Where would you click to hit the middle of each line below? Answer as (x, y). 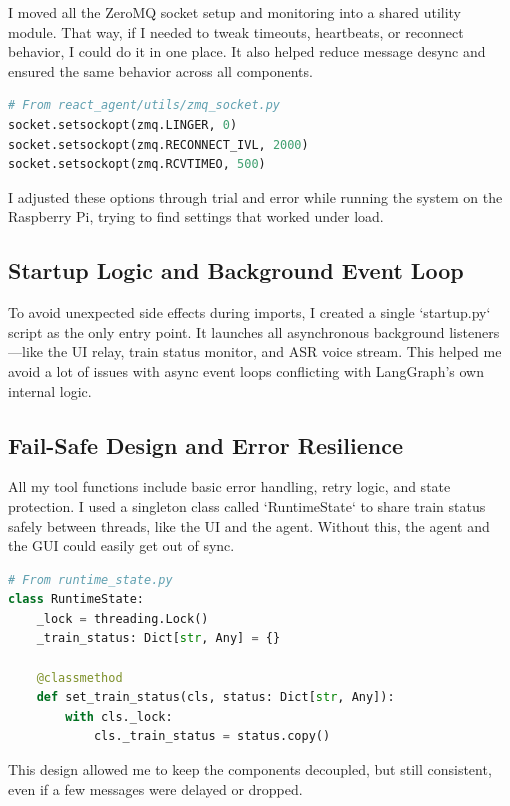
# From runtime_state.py (90, 579)
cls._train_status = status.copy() (212, 736)
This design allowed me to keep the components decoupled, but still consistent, (250, 769)
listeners (474, 331)
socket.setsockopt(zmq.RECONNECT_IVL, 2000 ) (158, 144)
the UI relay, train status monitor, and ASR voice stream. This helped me (274, 351)
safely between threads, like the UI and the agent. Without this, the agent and (249, 525)
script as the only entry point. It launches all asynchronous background (226, 331)
